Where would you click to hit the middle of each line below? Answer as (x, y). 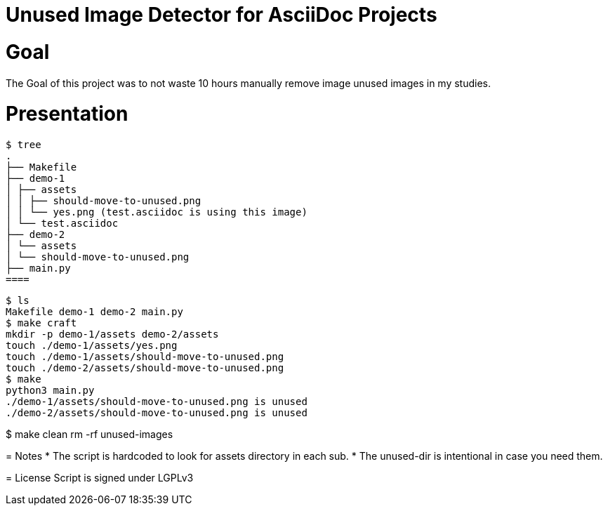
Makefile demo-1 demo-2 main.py (94, 312)
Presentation (67, 114)
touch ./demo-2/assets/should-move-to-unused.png (145, 368)
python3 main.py (50, 390)
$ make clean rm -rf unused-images (90, 434)
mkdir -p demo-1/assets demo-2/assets (112, 334)
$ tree (24, 145)
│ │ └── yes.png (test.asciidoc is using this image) (157, 212)
